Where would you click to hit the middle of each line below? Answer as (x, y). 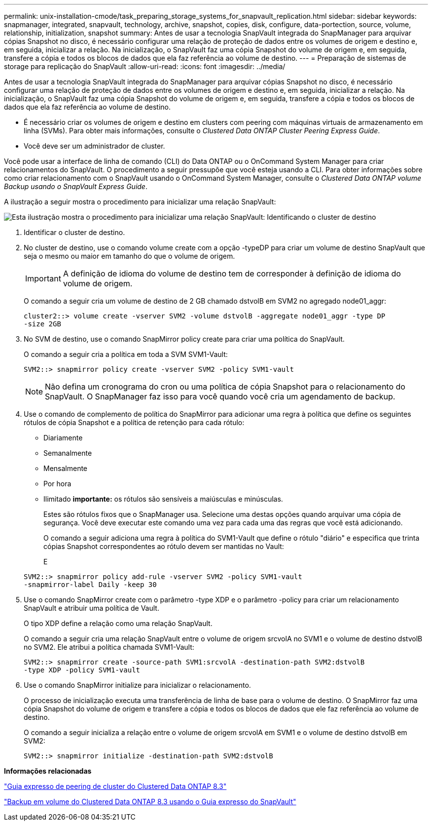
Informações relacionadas (48, 771)
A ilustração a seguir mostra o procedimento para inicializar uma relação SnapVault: (140, 202)
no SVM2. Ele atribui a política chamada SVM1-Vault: (109, 647)
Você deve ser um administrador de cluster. (94, 146)
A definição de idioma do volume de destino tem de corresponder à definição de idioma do (232, 274)
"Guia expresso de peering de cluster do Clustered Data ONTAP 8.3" (115, 786)
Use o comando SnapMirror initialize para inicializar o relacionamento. (137, 685)
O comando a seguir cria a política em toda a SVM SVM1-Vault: (126, 354)
